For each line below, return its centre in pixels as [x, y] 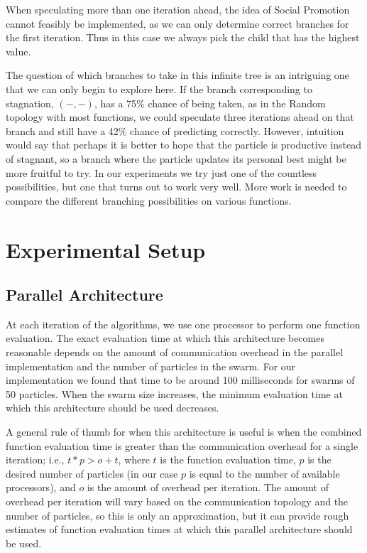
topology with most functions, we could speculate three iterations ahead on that [180, 117]
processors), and [41, 487]
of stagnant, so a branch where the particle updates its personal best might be [176, 158]
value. [18, 51]
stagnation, [30, 103]
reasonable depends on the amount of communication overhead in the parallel [175, 352]
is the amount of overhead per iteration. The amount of [208, 487]
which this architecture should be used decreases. [113, 408]
